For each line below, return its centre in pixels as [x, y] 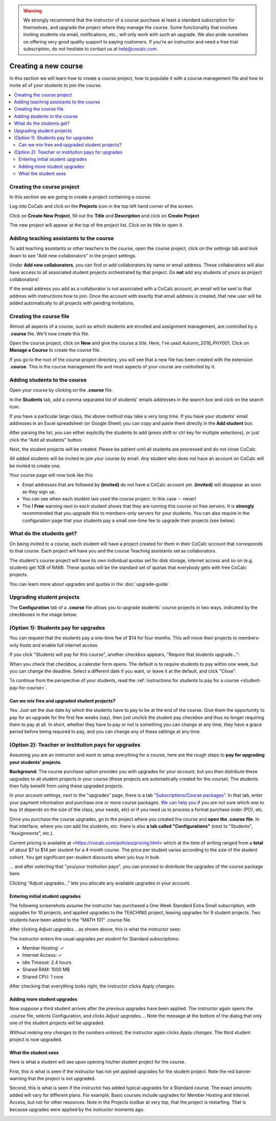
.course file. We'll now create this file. [49, 334]
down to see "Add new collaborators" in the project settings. [73, 255]
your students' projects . [36, 762]
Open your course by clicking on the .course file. [61, 390]
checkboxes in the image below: [43, 614]
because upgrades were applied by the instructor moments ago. [77, 1109]
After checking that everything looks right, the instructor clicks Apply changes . [93, 986]
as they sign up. [39, 492]
